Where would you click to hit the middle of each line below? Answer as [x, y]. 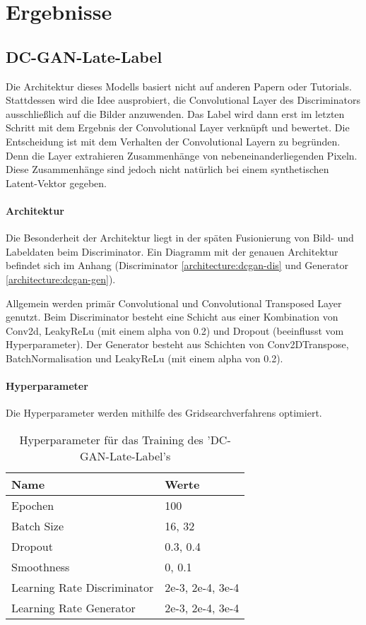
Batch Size [37, 525]
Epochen [33, 505]
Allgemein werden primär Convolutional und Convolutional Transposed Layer [174, 303]
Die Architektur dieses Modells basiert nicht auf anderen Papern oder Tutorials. [179, 86]
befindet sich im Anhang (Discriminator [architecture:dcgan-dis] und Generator [177, 265]
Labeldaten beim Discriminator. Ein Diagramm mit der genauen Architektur [172, 251]
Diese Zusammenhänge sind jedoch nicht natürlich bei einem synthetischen [167, 169]
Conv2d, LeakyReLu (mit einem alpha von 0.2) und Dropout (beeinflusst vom [175, 330]
